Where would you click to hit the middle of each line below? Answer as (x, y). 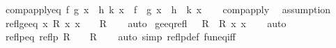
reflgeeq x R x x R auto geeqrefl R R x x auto (146, 23)
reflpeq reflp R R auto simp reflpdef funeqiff (121, 37)
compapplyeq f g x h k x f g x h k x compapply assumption (168, 9)
